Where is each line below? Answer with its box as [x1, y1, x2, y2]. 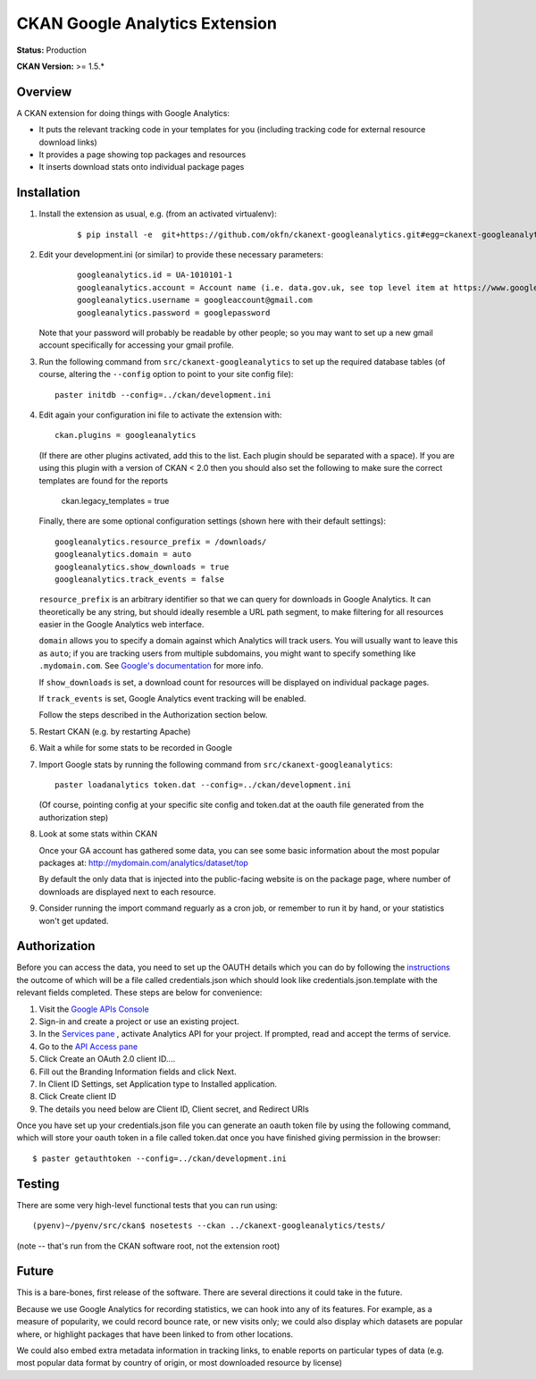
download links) [38, 137, 97, 147]
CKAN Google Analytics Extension [16, 13, 277, 33]
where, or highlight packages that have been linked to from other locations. [16, 1328, 294, 1340]
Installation [16, 185, 80, 200]
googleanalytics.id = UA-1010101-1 [77, 270, 233, 281]
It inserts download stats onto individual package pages [38, 162, 245, 172]
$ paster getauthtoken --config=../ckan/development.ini [32, 1153, 288, 1164]
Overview [16, 84, 72, 99]
